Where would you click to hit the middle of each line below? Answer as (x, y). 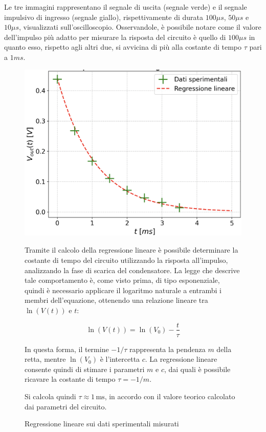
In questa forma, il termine (67, 349)
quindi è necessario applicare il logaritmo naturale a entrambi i (123, 290)
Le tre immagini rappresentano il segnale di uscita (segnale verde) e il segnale (126, 7)
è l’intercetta (120, 359)
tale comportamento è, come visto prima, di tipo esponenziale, (122, 280)
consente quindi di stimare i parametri (85, 369)
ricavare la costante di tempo (70, 379)
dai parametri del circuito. (66, 406)
